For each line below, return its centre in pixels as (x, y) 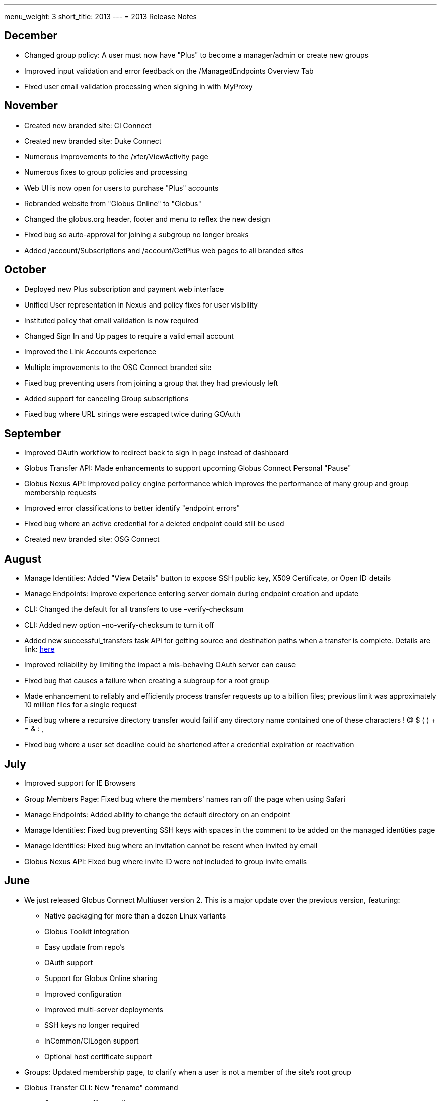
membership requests (60, 493)
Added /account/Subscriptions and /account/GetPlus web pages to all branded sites (164, 250)
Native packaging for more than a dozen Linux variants (135, 915)
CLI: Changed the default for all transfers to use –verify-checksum (134, 609)
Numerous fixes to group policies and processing (106, 172)
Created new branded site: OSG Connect (92, 539)
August (23, 559)
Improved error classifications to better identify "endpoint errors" (132, 508)
